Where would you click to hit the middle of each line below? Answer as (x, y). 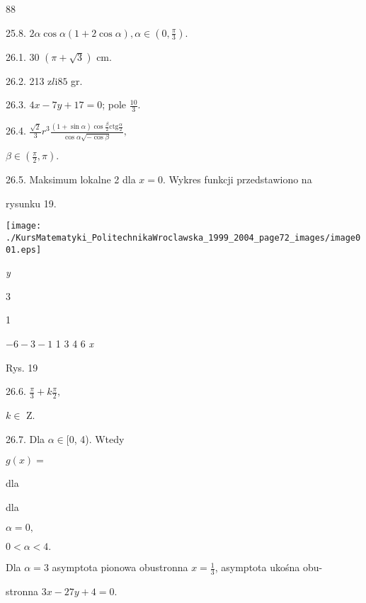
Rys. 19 (22, 367)
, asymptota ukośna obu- (269, 567)
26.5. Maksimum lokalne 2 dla (71, 179)
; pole (114, 104)
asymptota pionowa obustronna (120, 567)
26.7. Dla (25, 438)
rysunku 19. (31, 203)
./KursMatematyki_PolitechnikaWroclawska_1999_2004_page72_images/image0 (183, 237)
